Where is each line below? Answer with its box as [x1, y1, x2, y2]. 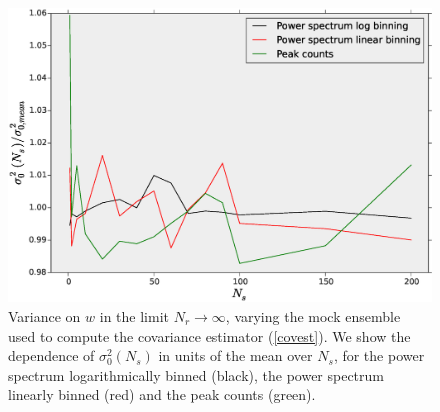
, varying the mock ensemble [225, 305, 401, 326]
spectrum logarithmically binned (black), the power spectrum [8, 364, 384, 385]
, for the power [333, 345, 425, 366]
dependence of [8, 345, 95, 366]
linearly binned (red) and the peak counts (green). [8, 384, 316, 405]
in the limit [99, 305, 169, 326]
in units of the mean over [158, 345, 313, 366]
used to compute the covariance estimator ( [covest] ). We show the [8, 325, 411, 346]
